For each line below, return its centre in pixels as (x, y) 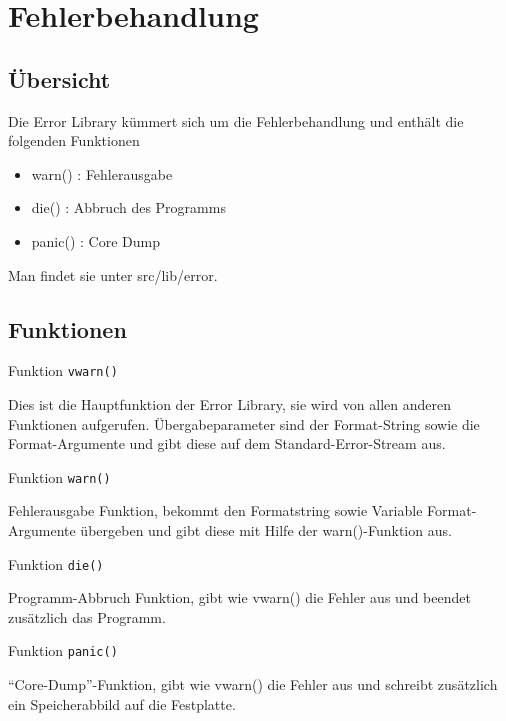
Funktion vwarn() (63, 370)
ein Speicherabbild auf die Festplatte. (122, 703)
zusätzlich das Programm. (87, 616)
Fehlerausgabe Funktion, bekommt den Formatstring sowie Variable (215, 510)
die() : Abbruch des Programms (128, 207)
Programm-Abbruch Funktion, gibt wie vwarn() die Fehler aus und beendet (239, 597)
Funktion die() (56, 563)
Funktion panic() (63, 650)
